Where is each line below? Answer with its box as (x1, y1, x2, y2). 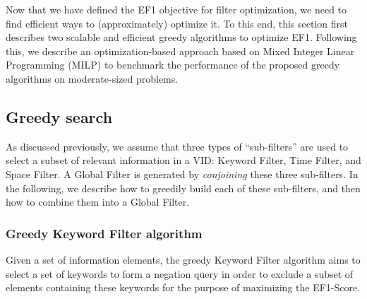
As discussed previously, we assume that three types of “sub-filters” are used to (6, 139, 349, 153)
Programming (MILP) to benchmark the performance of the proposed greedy (6, 57, 340, 72)
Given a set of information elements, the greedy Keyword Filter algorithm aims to (6, 252, 361, 266)
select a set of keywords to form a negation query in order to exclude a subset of (6, 266, 354, 281)
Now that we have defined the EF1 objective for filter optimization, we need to (6, 2, 347, 16)
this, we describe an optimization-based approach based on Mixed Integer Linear (6, 43, 355, 58)
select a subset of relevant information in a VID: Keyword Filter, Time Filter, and (6, 153, 361, 168)
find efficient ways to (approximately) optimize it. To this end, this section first (6, 16, 349, 30)
